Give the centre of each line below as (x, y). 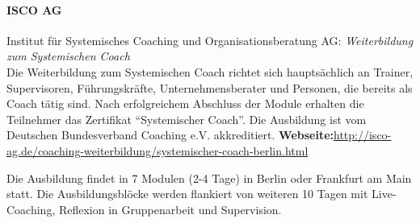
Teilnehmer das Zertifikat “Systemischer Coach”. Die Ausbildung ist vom (187, 119)
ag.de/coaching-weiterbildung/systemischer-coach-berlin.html (157, 150)
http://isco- (363, 135)
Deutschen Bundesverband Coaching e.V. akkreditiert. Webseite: (170, 135)
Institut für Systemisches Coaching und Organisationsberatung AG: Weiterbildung (210, 40)
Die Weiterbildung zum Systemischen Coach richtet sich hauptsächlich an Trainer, (210, 71)
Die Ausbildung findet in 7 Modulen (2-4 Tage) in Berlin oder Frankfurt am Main (209, 178)
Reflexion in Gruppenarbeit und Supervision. (170, 209)
